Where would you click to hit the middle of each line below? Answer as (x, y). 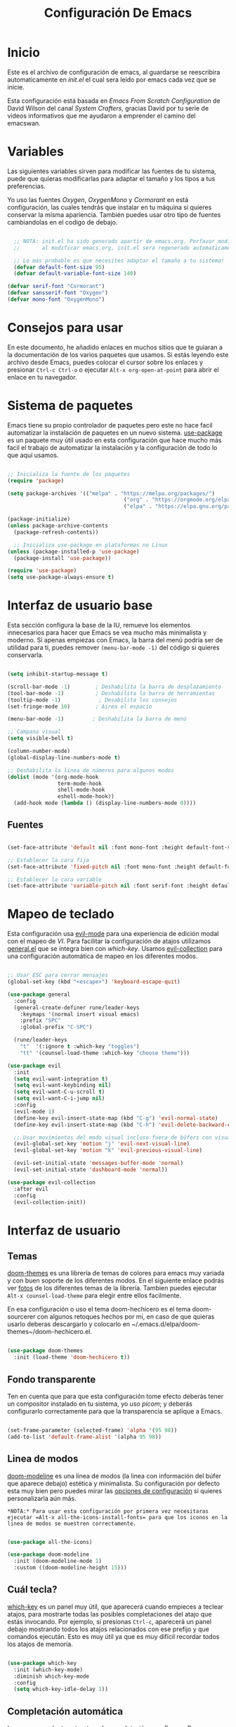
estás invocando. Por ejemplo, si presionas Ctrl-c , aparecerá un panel (110, 1621)
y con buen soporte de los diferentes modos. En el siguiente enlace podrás (116, 1280)
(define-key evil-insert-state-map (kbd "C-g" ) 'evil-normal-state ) (116, 1118)
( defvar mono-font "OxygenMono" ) (56, 299)
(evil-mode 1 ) (34, 1111)
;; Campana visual (34, 732)
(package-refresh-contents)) (56, 532)
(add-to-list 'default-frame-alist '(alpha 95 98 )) (84, 1437)
